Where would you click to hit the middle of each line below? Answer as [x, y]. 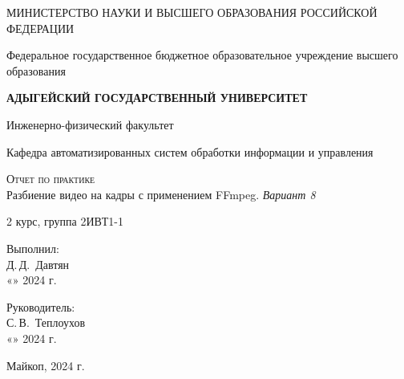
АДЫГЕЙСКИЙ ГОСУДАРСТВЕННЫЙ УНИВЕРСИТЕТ [157, 98]
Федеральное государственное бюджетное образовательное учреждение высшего [202, 55]
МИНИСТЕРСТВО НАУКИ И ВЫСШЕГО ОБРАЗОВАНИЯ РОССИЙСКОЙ [192, 12]
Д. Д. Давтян [38, 264]
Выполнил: [33, 248]
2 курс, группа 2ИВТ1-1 [65, 221]
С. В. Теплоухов [46, 322]
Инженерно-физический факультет [90, 124]
